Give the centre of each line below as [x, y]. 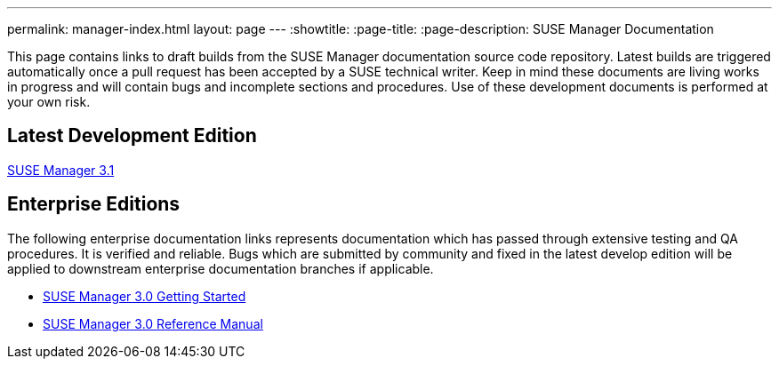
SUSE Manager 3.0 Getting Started [145, 296]
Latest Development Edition [132, 136]
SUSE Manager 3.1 [61, 170]
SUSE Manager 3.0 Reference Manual [153, 323]
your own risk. [49, 102]
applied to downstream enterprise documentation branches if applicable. [221, 268]
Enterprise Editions [94, 204]
